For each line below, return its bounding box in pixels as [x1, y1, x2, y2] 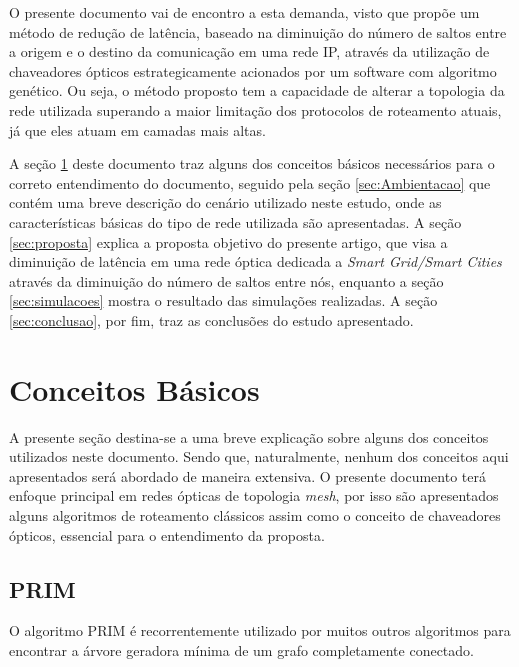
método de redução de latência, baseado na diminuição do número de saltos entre [9, 21, 507, 42]
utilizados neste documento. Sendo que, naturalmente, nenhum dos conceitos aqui [9, 446, 509, 467]
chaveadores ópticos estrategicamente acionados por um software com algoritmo [9, 60, 497, 81]
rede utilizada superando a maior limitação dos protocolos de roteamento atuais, [9, 99, 502, 120]
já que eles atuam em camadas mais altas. [9, 119, 266, 140]
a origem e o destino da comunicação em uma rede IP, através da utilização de [9, 41, 490, 62]
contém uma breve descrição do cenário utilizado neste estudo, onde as [9, 192, 442, 213]
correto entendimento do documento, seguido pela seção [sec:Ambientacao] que [9, 172, 491, 193]
